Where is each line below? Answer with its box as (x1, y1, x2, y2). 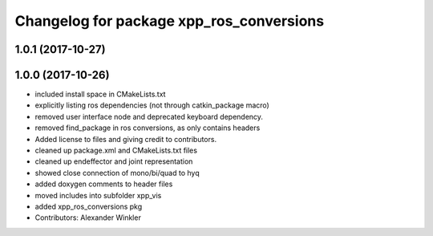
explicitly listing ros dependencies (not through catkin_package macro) (34, 100, 270, 110)
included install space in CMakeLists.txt (34, 89, 166, 100)
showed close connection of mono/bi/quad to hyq (34, 168, 200, 177)
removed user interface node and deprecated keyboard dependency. (34, 112, 264, 121)
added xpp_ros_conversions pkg (34, 201, 143, 211)
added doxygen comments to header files (34, 179, 173, 189)
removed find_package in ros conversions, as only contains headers (34, 123, 261, 132)
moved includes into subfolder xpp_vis (34, 190, 162, 200)
